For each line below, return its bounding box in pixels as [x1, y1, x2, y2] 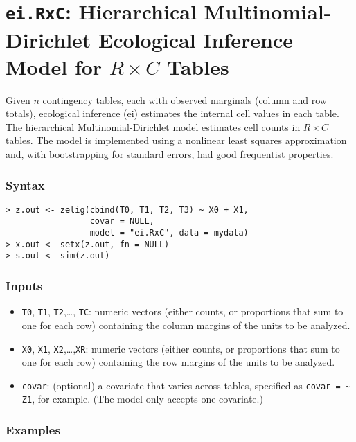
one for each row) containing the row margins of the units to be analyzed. [21, 355, 335, 369]
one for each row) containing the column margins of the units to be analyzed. [21, 317, 350, 332]
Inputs [6, 277, 43, 294]
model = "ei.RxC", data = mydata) [89, 228, 249, 238]
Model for [6, 52, 103, 80]
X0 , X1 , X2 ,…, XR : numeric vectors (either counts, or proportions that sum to [21, 341, 340, 355]
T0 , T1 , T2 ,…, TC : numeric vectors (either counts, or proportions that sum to [21, 304, 344, 319]
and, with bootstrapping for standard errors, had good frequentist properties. [6, 147, 334, 161]
